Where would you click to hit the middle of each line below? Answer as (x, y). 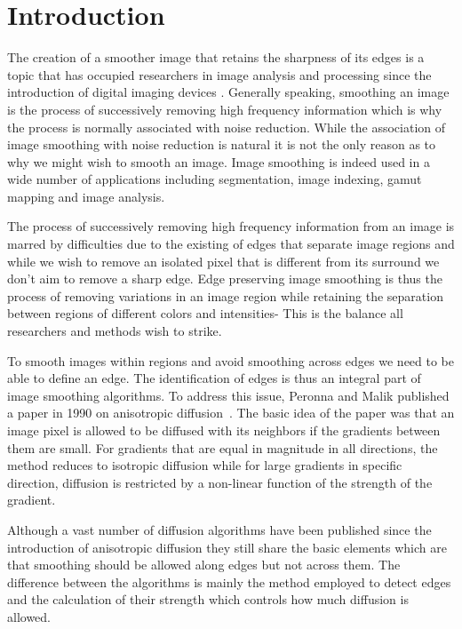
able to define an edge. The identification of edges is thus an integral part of (214, 378)
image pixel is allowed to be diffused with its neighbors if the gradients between (224, 430)
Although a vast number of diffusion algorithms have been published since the (219, 529)
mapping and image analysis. (86, 196)
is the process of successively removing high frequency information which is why (225, 109)
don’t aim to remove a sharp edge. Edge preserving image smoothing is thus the (225, 279)
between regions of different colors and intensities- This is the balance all (205, 313)
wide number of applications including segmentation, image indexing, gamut (215, 179)
